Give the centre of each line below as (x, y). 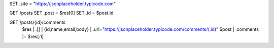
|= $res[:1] (33, 36)
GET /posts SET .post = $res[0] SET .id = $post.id (61, 13)
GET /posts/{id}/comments (38, 22)
